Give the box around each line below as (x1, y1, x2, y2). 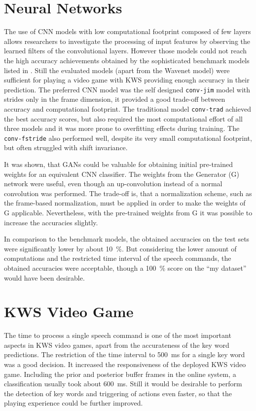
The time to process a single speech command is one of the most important (4, 330, 231, 340)
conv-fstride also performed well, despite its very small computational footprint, (4, 132, 252, 143)
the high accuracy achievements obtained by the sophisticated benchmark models (4, 55, 250, 65)
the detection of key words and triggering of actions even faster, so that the (4, 388, 232, 398)
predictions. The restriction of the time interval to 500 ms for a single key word (4, 349, 245, 360)
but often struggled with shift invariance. (4, 142, 128, 153)
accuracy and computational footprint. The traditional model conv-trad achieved (4, 103, 251, 114)
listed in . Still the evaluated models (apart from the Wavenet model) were (4, 65, 230, 75)
